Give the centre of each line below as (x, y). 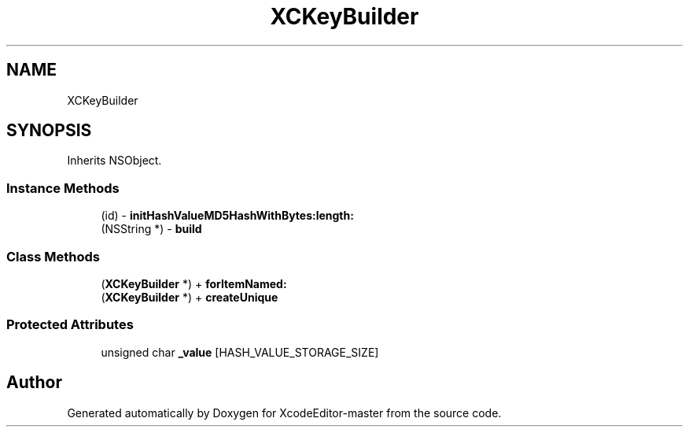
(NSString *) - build (151, 229)
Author (34, 383)
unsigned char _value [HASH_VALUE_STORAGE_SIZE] (240, 352)
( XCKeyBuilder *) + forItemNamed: (194, 283)
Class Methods (53, 256)
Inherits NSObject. (114, 161)
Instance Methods (63, 188)
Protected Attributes (70, 325)
